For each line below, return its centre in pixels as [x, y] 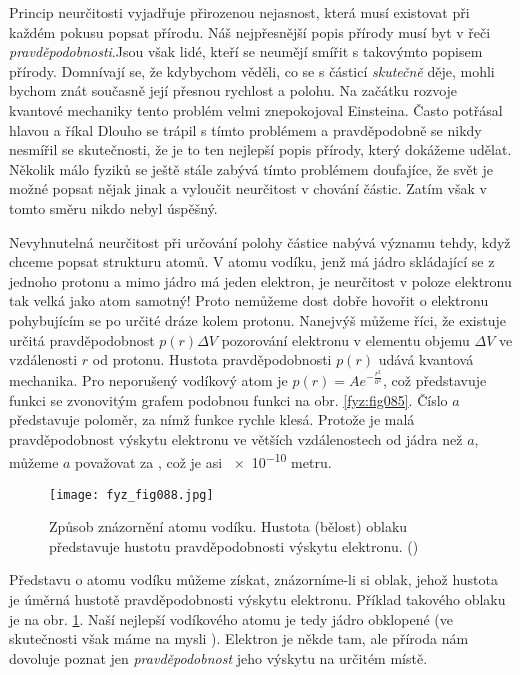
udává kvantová [426, 359]
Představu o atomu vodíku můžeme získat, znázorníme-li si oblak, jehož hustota [254, 579]
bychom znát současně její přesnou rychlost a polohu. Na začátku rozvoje [233, 90]
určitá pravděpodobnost [82, 339]
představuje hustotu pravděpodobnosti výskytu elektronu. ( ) [234, 545]
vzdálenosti [43, 359]
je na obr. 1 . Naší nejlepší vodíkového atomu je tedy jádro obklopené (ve [231, 618]
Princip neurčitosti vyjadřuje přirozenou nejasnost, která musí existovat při [239, 12]
